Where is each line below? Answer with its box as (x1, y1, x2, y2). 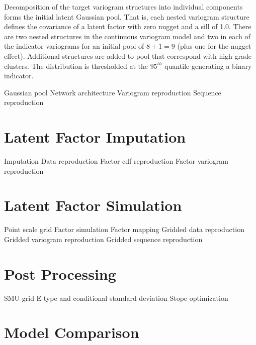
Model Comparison (4, 322, 139, 342)
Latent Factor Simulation (4, 195, 182, 215)
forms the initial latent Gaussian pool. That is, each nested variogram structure (4, 11, 249, 22)
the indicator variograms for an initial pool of (4, 41, 144, 51)
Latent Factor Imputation (4, 127, 186, 147)
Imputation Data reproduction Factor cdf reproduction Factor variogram (4, 156, 228, 166)
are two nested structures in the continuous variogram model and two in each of (4, 31, 250, 41)
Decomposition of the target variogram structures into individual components (4, 2, 243, 12)
